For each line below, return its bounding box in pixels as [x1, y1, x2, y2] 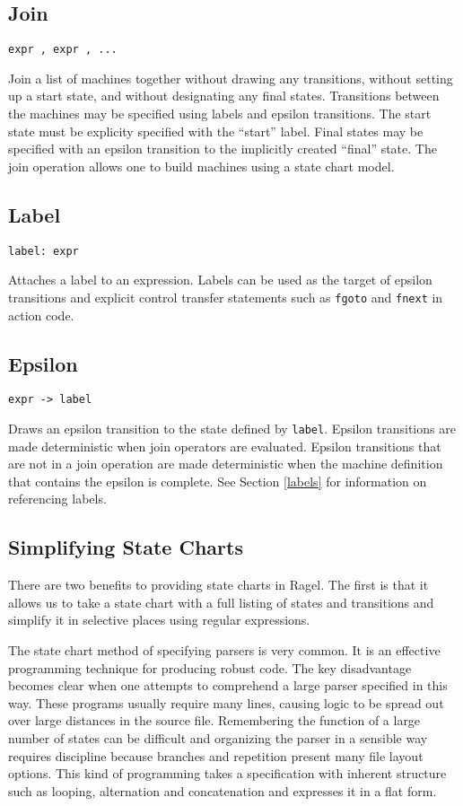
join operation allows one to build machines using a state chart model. [8, 156, 395, 175]
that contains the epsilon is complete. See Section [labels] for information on [8, 471, 427, 490]
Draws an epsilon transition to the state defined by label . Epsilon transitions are [8, 418, 456, 437]
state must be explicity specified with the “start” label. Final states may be [8, 121, 424, 140]
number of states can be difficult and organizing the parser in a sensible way [8, 728, 428, 747]
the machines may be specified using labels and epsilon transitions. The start [8, 104, 432, 123]
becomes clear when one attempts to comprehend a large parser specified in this [8, 676, 448, 695]
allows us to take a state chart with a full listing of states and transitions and [8, 592, 434, 611]
